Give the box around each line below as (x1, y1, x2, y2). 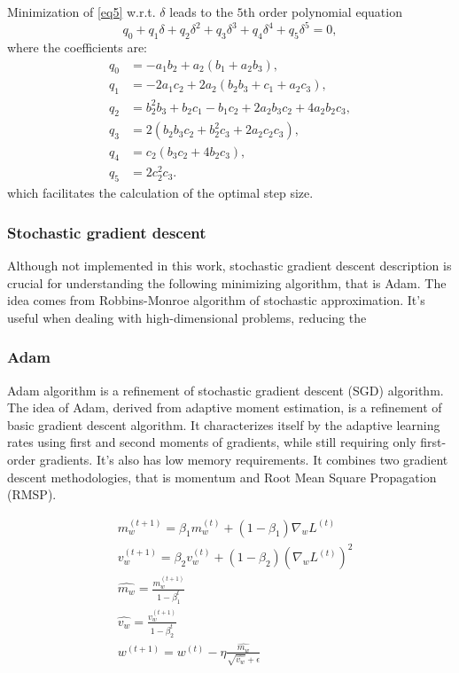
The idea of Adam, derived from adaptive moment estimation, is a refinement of (7, 398, 442, 417)
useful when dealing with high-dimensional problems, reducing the (7, 308, 367, 326)
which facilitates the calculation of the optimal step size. (7, 184, 314, 202)
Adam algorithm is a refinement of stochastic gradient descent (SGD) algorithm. (7, 380, 444, 399)
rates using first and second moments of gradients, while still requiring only (7, 433, 416, 451)
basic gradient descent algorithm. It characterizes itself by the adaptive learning (7, 415, 440, 434)
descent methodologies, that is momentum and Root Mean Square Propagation (7, 467, 437, 486)
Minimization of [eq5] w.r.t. (7, 3, 156, 20)
